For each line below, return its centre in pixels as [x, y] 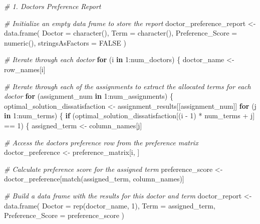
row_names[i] [25, 69]
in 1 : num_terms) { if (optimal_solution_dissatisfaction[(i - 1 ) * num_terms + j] [129, 116]
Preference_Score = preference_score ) [64, 215]
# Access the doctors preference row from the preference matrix [101, 142]
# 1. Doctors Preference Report [53, 6]
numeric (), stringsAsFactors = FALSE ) [65, 42]
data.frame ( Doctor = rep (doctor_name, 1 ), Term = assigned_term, [110, 205]
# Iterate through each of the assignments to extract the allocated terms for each [127, 86]
